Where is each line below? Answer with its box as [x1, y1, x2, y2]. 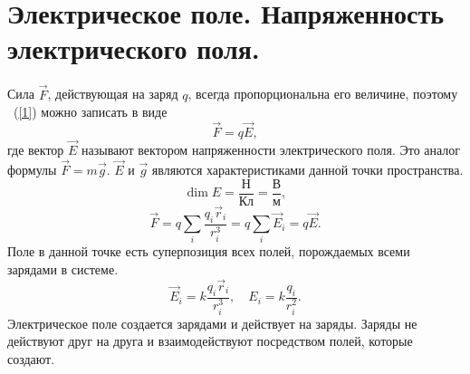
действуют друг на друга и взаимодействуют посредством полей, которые [7, 331, 413, 350]
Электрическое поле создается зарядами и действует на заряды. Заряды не [7, 313, 417, 332]
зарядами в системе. [7, 260, 119, 278]
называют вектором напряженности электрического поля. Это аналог [82, 140, 461, 159]
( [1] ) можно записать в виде [13, 102, 168, 121]
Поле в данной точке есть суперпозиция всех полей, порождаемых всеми [7, 242, 410, 261]
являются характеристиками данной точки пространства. [151, 159, 464, 178]
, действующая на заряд [47, 84, 178, 103]
